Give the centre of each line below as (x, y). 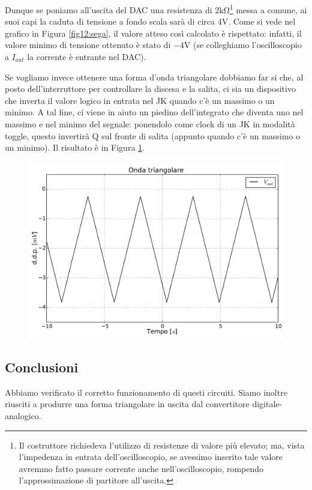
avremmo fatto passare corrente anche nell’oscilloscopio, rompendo (141, 468)
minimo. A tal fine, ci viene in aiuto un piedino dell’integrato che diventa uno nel (154, 112)
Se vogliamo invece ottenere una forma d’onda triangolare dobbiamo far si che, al (154, 77)
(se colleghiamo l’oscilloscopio (247, 45)
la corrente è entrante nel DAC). (87, 57)
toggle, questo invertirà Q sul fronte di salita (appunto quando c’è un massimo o (153, 135)
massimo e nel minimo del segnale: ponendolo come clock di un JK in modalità (150, 124)
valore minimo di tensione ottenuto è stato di (88, 45)
